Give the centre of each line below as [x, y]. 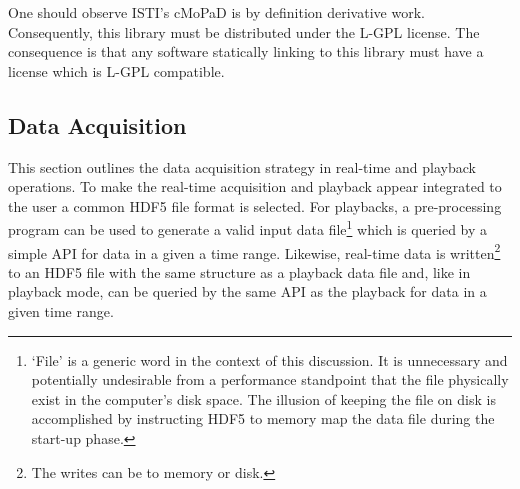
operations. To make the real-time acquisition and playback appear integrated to [255, 186]
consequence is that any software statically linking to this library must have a [246, 51]
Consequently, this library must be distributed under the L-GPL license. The [244, 31]
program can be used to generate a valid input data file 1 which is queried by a [248, 228]
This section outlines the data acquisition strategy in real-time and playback [242, 166]
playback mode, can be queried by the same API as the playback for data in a [247, 291]
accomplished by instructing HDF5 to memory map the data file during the [263, 418]
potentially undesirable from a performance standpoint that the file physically [270, 379]
